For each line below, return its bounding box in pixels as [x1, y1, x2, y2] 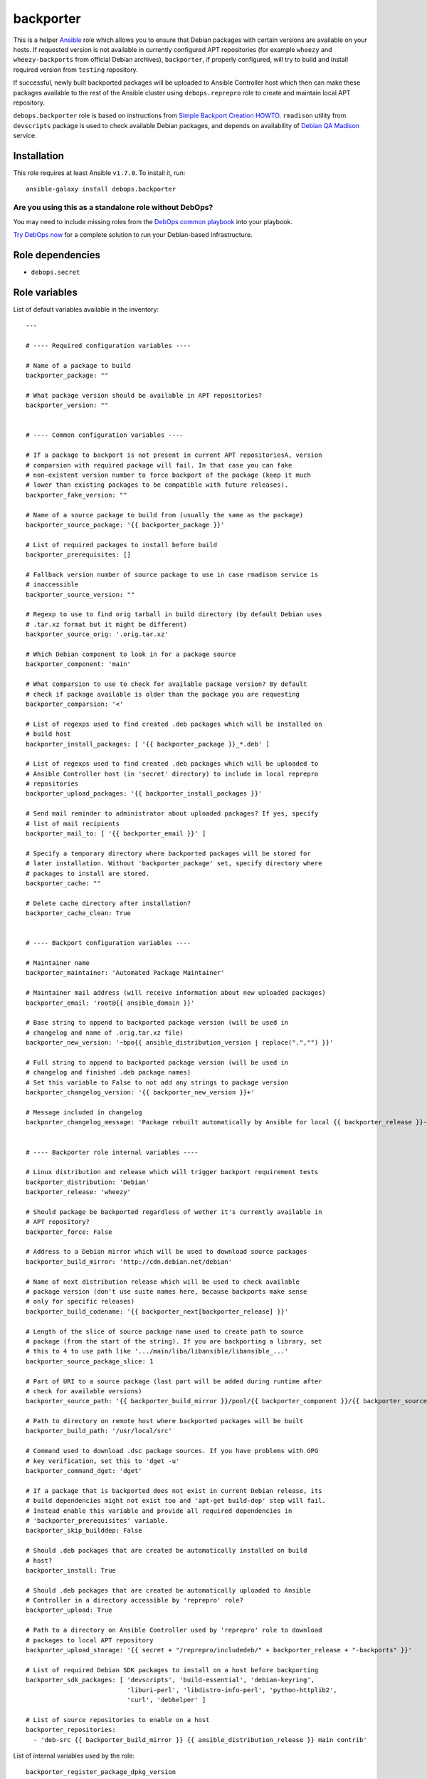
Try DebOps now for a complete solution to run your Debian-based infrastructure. [13, 230, 253, 238]
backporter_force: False [26, 1228, 112, 1236]
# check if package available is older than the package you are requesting [26, 690, 300, 698]
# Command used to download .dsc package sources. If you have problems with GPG [26, 1447, 319, 1455]
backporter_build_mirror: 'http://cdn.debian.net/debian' [26, 1257, 233, 1266]
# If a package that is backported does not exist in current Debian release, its [26, 1487, 322, 1494]
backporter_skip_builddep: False [26, 1526, 142, 1535]
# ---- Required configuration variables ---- [26, 342, 191, 349]
